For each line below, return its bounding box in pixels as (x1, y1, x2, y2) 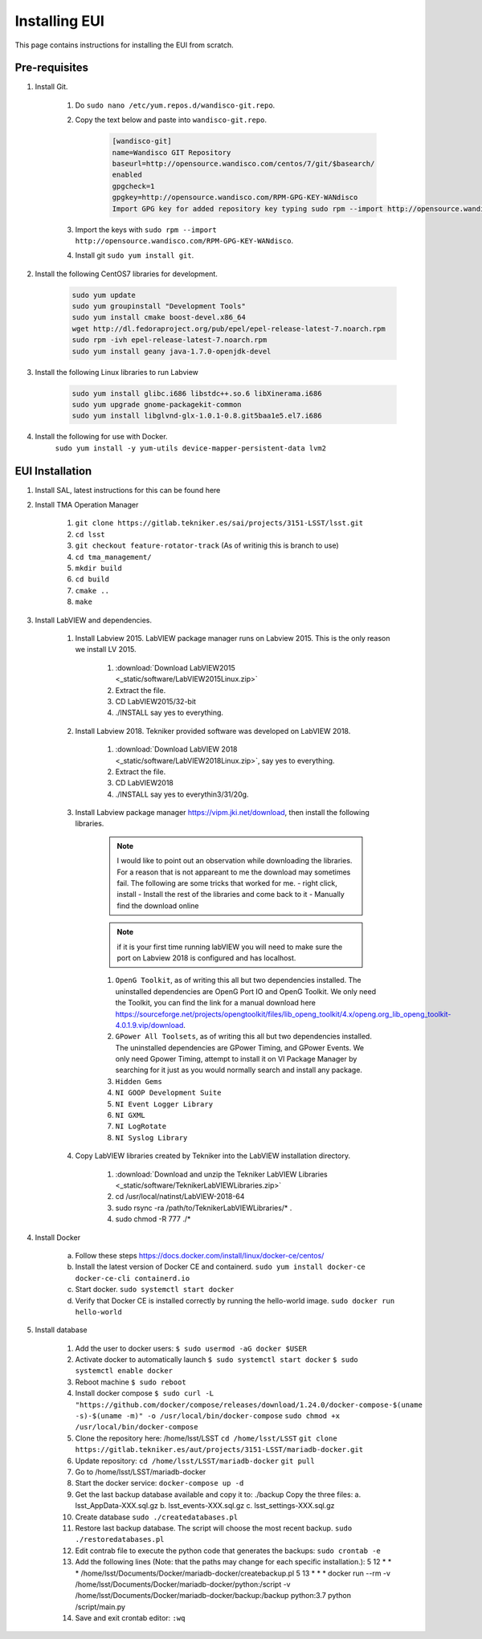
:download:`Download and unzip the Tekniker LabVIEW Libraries (115, 1169, 329, 1179)
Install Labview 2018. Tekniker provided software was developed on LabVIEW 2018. (75, 726, 351, 736)
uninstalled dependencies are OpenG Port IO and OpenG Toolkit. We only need (115, 986, 377, 996)
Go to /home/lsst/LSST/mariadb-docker (75, 1466, 206, 1477)
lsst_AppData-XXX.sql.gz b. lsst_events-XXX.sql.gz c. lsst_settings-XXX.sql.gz (75, 1501, 335, 1511)
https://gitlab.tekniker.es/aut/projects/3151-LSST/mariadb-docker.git (75, 1445, 364, 1454)
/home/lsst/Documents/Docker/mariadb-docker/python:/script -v (75, 1579, 291, 1589)
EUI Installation (14, 464, 92, 478)
